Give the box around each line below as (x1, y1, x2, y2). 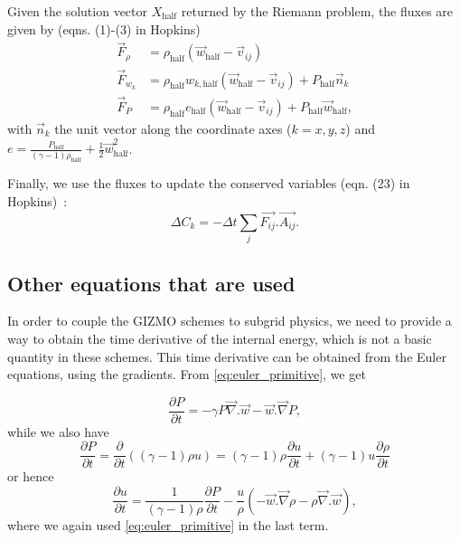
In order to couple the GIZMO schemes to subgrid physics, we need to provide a (7, 311, 452, 330)
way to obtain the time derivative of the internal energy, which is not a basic (7, 328, 432, 347)
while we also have (7, 422, 109, 441)
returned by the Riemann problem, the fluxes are (181, 2, 454, 20)
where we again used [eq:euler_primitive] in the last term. (7, 516, 329, 535)
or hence (7, 467, 54, 486)
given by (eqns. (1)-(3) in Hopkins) (7, 19, 201, 38)
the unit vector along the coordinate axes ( (54, 119, 292, 138)
